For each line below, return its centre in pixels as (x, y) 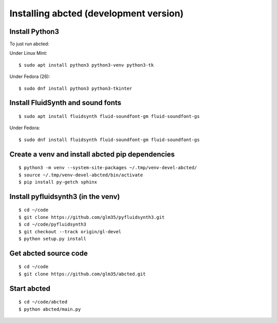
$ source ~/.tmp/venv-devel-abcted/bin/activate (81, 175)
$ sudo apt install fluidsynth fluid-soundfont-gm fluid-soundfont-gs (109, 116)
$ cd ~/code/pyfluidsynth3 (53, 225)
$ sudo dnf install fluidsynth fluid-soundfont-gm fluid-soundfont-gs (109, 139)
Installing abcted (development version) (97, 13)
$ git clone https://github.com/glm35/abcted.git (82, 274)
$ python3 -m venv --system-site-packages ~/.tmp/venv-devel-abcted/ (108, 168)
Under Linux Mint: (28, 53)
